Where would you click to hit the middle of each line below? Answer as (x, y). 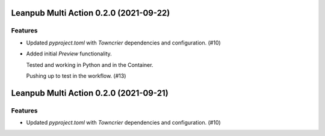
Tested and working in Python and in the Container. (90, 65)
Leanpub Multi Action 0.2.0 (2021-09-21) (90, 93)
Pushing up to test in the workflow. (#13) (76, 76)
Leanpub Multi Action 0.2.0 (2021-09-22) (91, 13)
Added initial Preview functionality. (69, 54)
